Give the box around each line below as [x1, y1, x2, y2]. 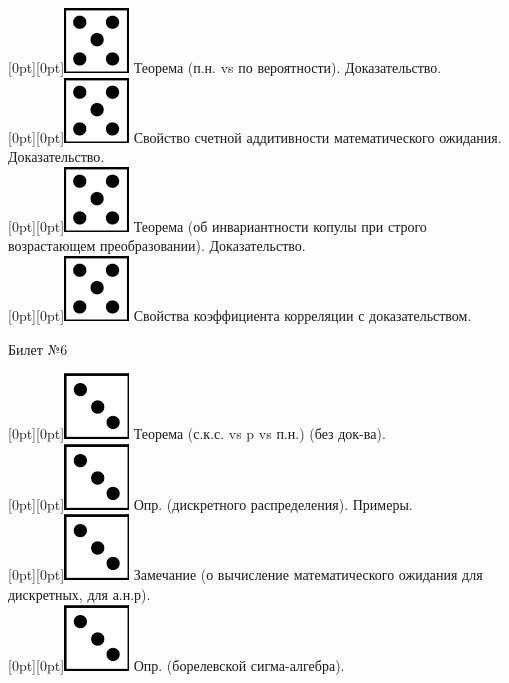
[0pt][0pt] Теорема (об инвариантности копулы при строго [8, 215, 427, 236]
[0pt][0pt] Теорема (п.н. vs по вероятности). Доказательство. [8, 57, 442, 77]
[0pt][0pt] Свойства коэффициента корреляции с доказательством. [8, 304, 472, 325]
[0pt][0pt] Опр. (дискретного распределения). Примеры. [8, 493, 413, 514]
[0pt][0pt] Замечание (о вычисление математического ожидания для [8, 564, 483, 585]
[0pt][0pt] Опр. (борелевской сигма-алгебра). [8, 654, 345, 675]
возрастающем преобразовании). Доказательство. [8, 235, 306, 256]
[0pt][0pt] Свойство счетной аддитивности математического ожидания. [8, 126, 502, 147]
